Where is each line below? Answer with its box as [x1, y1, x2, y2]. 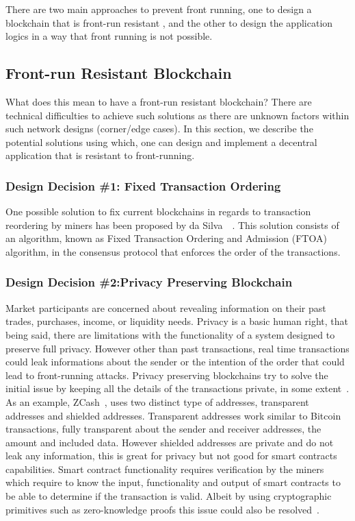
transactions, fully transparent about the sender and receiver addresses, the [5, 422, 321, 436]
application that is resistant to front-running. [5, 148, 195, 162]
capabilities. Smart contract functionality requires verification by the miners [5, 461, 324, 476]
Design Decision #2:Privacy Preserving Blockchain [5, 274, 293, 291]
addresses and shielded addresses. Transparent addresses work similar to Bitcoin [5, 408, 341, 422]
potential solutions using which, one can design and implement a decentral [5, 134, 317, 149]
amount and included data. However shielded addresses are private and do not [5, 435, 334, 449]
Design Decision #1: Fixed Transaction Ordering [5, 177, 281, 194]
